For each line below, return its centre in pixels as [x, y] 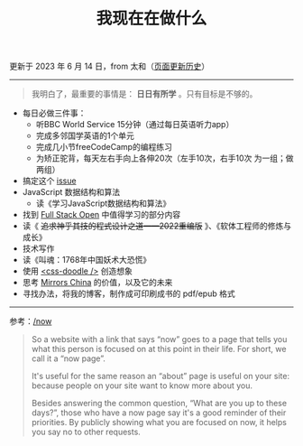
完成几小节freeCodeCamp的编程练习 [104, 147]
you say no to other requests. [86, 432]
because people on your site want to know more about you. [142, 386]
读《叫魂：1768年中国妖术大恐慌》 [87, 260]
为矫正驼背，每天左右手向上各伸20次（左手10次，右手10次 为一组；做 [165, 158]
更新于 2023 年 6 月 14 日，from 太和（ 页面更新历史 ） [110, 66]
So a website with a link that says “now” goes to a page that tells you [159, 339]
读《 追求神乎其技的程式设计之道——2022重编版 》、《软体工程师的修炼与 [157, 226]
